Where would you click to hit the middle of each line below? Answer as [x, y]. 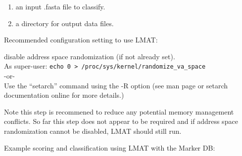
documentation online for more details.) [64, 95]
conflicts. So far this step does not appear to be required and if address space [121, 121]
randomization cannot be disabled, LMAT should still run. [93, 131]
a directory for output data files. [65, 23]
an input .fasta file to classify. [60, 6]
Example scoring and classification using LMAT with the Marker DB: [110, 147]
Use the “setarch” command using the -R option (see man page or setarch [116, 85]
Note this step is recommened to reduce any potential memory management [119, 111]
